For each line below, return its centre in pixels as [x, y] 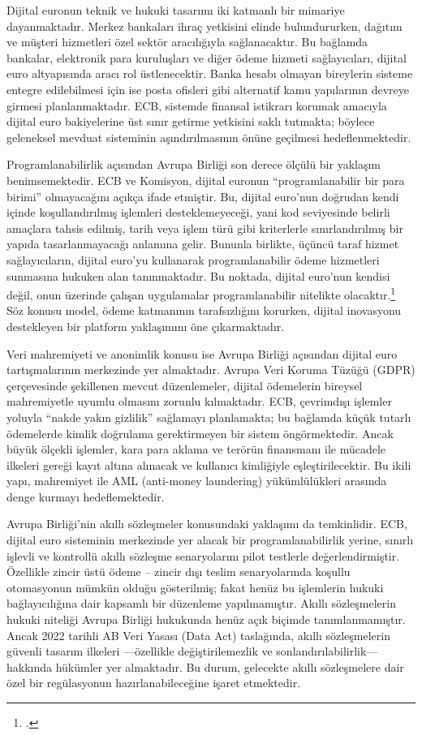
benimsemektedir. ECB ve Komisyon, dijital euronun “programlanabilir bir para [206, 180]
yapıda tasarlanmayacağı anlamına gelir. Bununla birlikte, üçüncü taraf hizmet [203, 244]
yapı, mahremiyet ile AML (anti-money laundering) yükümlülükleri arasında [197, 481]
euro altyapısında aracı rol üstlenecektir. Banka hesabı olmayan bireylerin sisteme [210, 73]
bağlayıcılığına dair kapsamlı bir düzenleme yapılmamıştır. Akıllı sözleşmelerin [201, 603]
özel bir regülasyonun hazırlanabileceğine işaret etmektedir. [154, 683]
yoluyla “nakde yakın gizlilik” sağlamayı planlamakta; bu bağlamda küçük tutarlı [209, 417]
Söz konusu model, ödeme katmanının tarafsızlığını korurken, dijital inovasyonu [204, 310]
